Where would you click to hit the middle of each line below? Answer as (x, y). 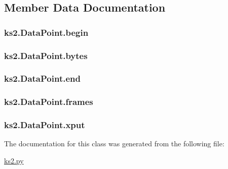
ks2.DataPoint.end (42, 78)
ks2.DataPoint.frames (49, 102)
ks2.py (14, 160)
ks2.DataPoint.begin (46, 32)
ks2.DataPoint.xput (45, 125)
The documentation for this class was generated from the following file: (114, 144)
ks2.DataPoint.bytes (46, 55)
